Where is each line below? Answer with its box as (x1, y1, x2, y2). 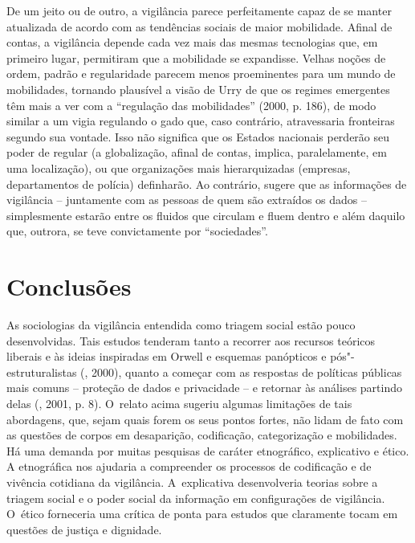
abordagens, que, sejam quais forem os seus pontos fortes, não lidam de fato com (6, 410, 404, 427)
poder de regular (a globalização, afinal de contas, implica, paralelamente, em (6, 144, 387, 161)
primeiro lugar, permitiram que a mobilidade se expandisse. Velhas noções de (6, 49, 386, 66)
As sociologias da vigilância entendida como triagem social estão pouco (6, 316, 356, 333)
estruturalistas (6, 363, 77, 380)
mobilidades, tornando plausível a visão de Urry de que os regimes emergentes (6, 80, 390, 97)
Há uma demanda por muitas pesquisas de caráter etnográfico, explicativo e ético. (6, 442, 409, 459)
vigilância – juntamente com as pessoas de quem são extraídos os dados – (6, 191, 367, 208)
